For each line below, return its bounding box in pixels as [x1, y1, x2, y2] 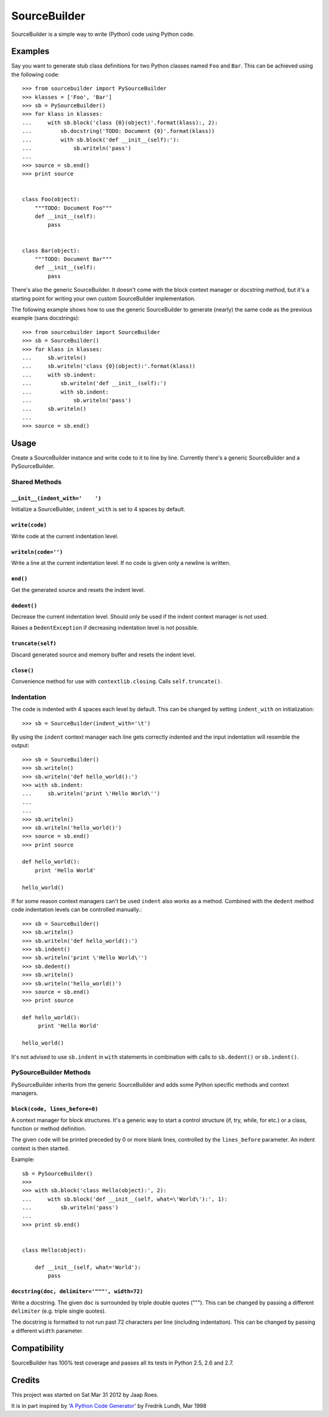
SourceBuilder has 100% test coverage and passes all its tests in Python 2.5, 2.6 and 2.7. [11, 1359, 234, 1366]
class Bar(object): [22, 247, 80, 254]
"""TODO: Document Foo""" [34, 204, 113, 211]
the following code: [11, 71, 60, 78]
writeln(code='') [11, 549, 63, 555]
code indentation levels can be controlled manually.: [11, 906, 143, 914]
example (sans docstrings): [11, 314, 80, 322]
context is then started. [11, 1145, 69, 1152]
